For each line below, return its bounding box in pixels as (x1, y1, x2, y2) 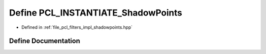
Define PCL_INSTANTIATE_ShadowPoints (9, 7, 182, 18)
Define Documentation (9, 37, 80, 45)
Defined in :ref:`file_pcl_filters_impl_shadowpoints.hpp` (21, 24, 133, 30)
